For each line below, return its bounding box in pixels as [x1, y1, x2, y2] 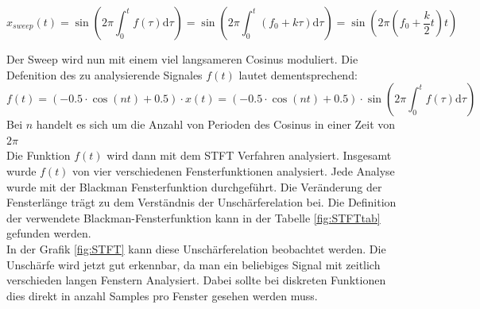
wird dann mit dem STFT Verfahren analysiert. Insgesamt [106, 147, 392, 164]
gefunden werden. [6, 225, 91, 241]
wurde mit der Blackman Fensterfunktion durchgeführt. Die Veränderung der [6, 178, 382, 195]
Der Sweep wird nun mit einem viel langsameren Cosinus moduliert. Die [6, 51, 358, 67]
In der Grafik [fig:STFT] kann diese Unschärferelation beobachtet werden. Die [6, 240, 386, 257]
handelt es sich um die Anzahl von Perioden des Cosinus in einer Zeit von [36, 116, 396, 133]
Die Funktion [6, 147, 71, 164]
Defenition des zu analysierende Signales [6, 66, 203, 83]
